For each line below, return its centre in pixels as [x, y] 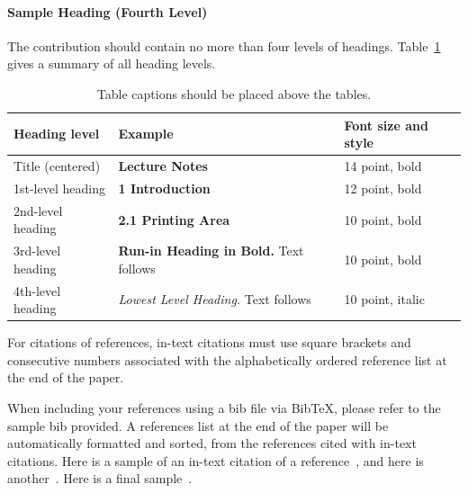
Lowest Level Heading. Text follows [215, 299]
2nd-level [38, 210]
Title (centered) [57, 166]
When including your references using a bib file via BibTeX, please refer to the [224, 408]
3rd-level [37, 251]
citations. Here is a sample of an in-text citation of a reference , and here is [216, 460]
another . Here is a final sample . [100, 478]
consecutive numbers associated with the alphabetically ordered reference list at [227, 359]
